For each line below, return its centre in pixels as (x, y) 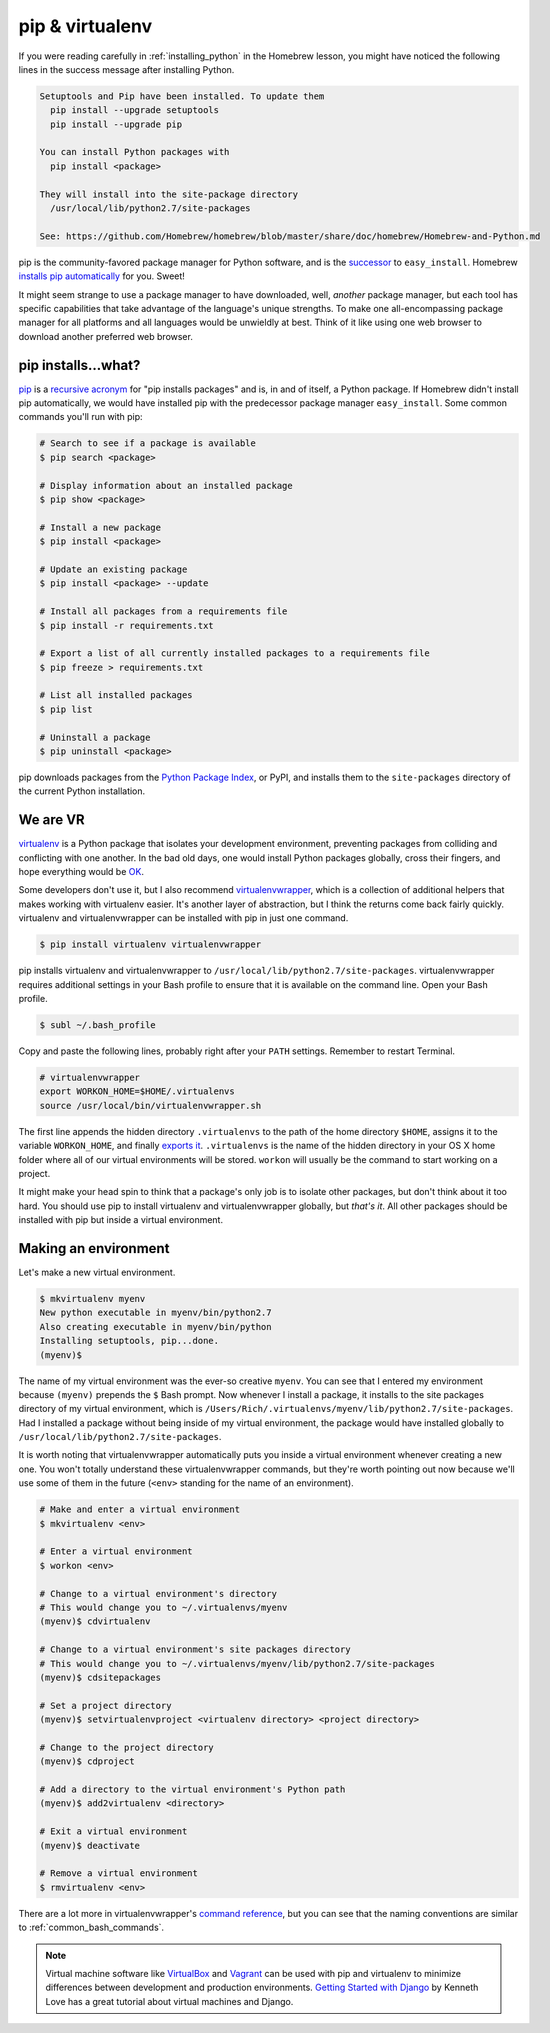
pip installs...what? (79, 365)
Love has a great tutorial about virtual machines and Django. (169, 2001)
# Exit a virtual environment (113, 1831)
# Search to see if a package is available (148, 443)
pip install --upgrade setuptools (135, 110)
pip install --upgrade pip (116, 124)
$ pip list (66, 709)
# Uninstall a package (95, 737)
